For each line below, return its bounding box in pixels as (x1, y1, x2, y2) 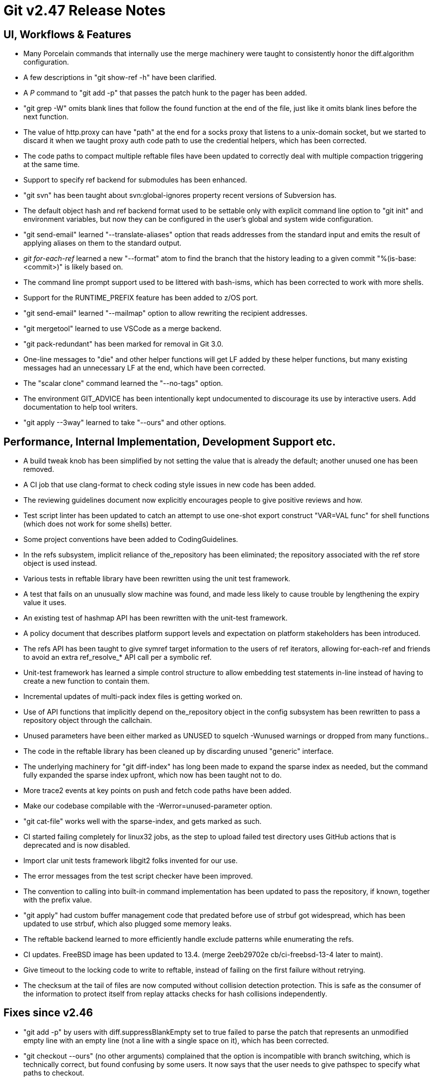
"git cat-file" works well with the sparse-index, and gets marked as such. (23, 817, 262, 826)
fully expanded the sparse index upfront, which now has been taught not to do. (23, 771, 282, 780)
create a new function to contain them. (23, 677, 150, 686)
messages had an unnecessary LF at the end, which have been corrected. (23, 363, 266, 372)
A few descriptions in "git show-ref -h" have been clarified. (23, 73, 217, 82)
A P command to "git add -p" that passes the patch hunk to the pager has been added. (23, 89, 307, 97)
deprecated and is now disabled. (23, 841, 130, 850)
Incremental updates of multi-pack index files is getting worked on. (23, 692, 242, 701)
